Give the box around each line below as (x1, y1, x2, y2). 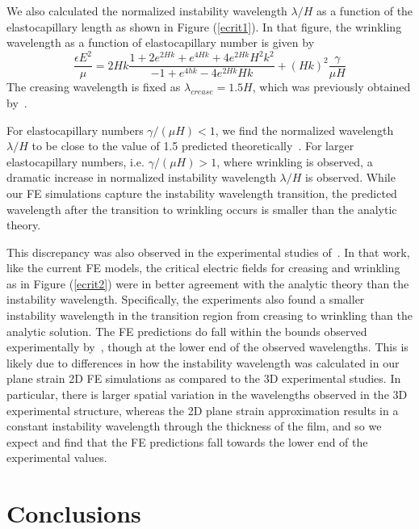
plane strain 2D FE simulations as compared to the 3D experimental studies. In (6, 370, 401, 387)
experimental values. (6, 449, 107, 466)
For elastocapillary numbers (6, 121, 144, 138)
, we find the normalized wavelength (215, 121, 394, 138)
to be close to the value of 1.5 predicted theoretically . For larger (31, 137, 354, 154)
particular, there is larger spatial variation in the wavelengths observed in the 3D (6, 386, 408, 403)
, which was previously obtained (252, 78, 411, 95)
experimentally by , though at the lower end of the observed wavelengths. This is (6, 338, 409, 355)
